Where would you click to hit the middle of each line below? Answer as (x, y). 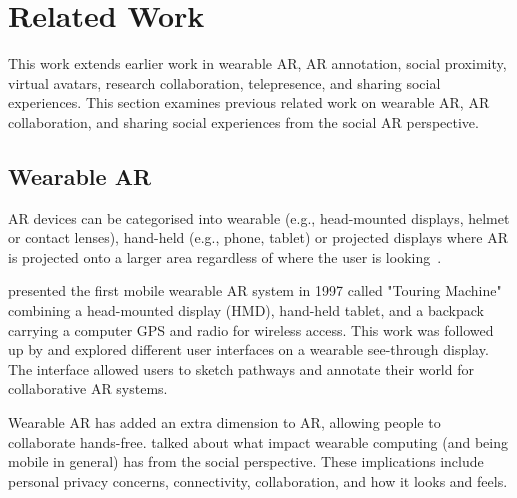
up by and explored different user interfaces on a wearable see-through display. (248, 349)
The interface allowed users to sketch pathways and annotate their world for (241, 368)
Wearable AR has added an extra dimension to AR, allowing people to (224, 422)
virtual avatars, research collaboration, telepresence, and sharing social (224, 82)
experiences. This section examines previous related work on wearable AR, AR (249, 102)
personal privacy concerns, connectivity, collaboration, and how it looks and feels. (258, 480)
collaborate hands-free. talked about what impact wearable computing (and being (258, 441)
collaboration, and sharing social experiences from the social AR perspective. (243, 121)
